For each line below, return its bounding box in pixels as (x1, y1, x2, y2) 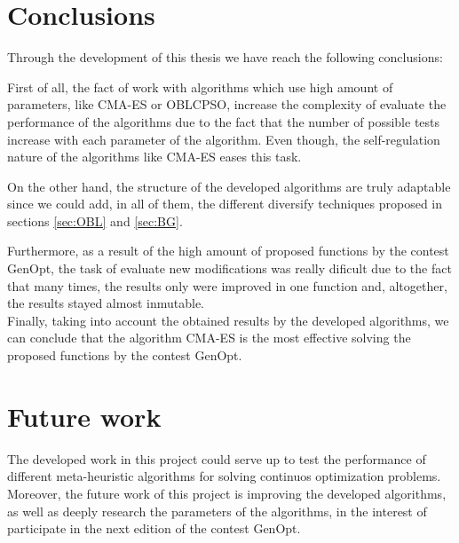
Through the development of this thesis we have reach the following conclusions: (7, 48, 443, 67)
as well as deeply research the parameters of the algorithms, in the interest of (7, 501, 427, 520)
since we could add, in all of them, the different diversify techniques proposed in (7, 194, 443, 213)
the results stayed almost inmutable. (7, 294, 204, 312)
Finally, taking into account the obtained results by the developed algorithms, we (7, 311, 449, 329)
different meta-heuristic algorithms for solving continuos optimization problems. (7, 467, 441, 485)
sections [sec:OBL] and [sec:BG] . (7, 211, 183, 230)
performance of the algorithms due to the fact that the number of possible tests (7, 112, 440, 130)
